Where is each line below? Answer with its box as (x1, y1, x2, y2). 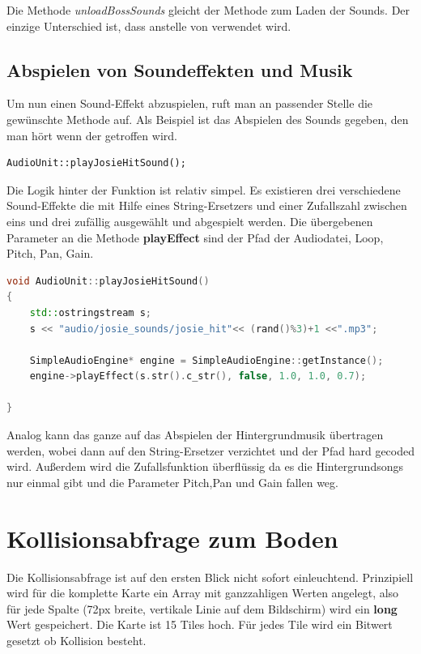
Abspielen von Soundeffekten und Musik (6, 57, 353, 82)
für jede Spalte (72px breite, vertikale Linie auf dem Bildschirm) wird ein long (6, 600, 398, 617)
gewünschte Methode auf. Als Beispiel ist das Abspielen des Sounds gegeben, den (6, 110, 409, 127)
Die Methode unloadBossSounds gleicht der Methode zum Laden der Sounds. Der (6, 2, 410, 18)
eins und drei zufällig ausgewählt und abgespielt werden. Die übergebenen (6, 212, 373, 229)
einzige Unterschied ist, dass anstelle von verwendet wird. (6, 17, 291, 34)
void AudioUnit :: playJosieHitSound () (6, 275, 210, 287)
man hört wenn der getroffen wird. (6, 126, 177, 143)
